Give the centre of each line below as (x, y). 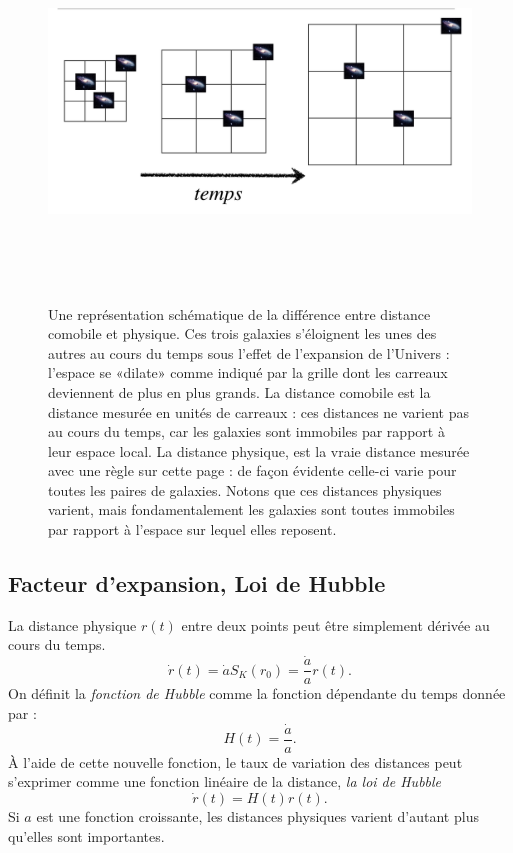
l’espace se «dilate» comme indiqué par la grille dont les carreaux (248, 372)
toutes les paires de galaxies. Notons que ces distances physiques (245, 489)
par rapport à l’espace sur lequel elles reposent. (192, 529)
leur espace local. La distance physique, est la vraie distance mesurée (259, 450)
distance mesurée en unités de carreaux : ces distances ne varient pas (259, 411)
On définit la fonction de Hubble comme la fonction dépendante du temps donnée (257, 693)
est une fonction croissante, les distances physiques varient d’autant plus (257, 815)
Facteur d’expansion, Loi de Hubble (197, 583)
